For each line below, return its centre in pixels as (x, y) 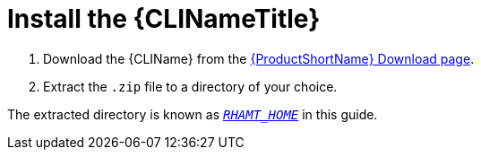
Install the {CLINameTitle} (164, 19)
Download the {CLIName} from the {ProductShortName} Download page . (259, 58)
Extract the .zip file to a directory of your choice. (190, 86)
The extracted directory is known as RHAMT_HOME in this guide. (193, 114)
